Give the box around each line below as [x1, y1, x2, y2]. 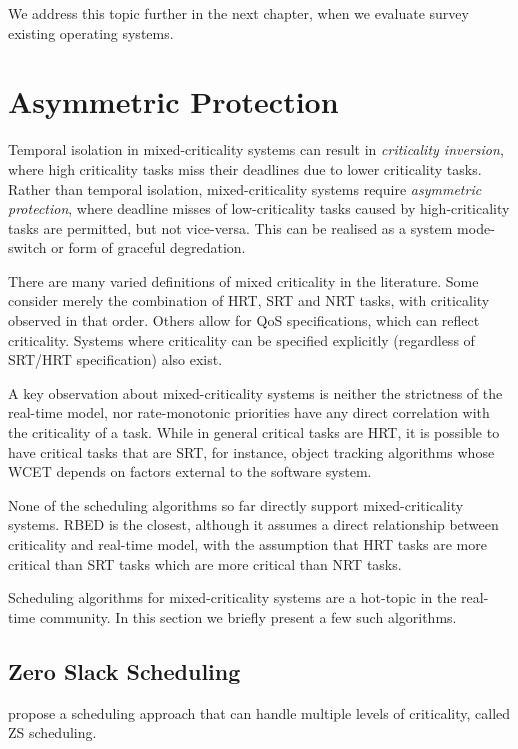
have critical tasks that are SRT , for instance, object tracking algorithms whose [8, 441, 495, 462]
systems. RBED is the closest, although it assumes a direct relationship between [8, 514, 499, 535]
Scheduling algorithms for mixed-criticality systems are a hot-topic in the [8, 587, 457, 608]
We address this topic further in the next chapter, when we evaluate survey [8, 3, 469, 23]
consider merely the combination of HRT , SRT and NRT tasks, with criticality [8, 290, 490, 311]
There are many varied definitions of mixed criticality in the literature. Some [8, 270, 479, 291]
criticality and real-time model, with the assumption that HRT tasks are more [8, 534, 487, 554]
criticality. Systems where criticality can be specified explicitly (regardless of [8, 329, 475, 350]
